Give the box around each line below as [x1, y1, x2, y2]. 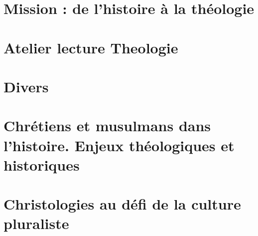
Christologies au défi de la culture [3, 194, 241, 214]
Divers [3, 76, 49, 96]
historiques [3, 154, 80, 175]
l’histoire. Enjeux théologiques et [3, 135, 235, 155]
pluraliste [3, 213, 69, 234]
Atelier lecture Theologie [3, 37, 178, 57]
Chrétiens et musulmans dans [3, 115, 211, 136]
